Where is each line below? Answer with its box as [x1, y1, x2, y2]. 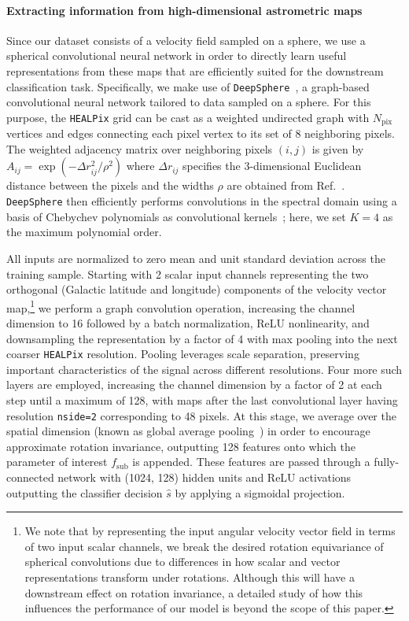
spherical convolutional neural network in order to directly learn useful [6, 47, 347, 64]
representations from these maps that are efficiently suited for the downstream [6, 62, 384, 79]
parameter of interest [6, 453, 108, 470]
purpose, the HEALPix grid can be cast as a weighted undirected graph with [6, 109, 370, 125]
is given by [311, 140, 364, 157]
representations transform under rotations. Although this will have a [24, 568, 355, 585]
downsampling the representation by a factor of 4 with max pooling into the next [6, 330, 398, 346]
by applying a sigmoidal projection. [175, 484, 345, 501]
